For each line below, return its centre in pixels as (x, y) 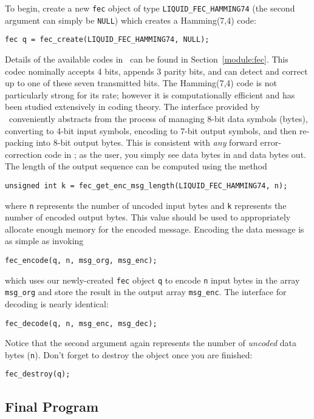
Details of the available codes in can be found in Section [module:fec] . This (147, 59)
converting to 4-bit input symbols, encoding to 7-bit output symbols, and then (151, 130)
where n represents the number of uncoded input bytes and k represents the (146, 205)
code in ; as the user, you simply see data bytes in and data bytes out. (175, 154)
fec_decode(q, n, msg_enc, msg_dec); (81, 323)
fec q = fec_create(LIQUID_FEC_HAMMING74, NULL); (107, 40)
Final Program (52, 406)
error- (271, 142)
